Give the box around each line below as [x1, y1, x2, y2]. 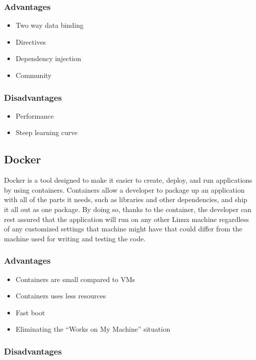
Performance [15, 110, 54, 121]
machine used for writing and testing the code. [4, 233, 146, 243]
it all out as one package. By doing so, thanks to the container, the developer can [4, 204, 252, 214]
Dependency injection [15, 53, 81, 64]
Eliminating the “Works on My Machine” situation [15, 324, 170, 334]
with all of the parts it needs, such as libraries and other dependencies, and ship [4, 194, 248, 205]
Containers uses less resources [15, 290, 106, 301]
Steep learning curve [15, 127, 78, 138]
